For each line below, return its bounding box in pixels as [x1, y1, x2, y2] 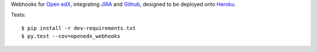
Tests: [11, 12, 26, 18]
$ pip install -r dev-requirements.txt [21, 25, 136, 31]
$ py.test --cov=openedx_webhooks [21, 33, 120, 40]
